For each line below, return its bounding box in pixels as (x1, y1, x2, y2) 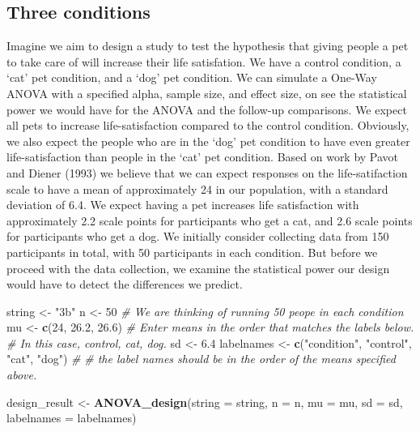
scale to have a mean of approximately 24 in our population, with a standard (6, 180, 388, 197)
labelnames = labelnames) (6, 409, 137, 426)
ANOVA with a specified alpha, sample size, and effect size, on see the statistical (6, 84, 407, 101)
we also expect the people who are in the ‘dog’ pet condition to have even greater (6, 132, 410, 149)
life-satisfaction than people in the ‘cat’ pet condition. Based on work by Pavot (6, 148, 399, 165)
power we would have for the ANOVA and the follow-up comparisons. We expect (6, 101, 407, 118)
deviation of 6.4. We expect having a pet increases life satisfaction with (6, 196, 359, 213)
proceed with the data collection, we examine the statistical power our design (6, 259, 390, 276)
